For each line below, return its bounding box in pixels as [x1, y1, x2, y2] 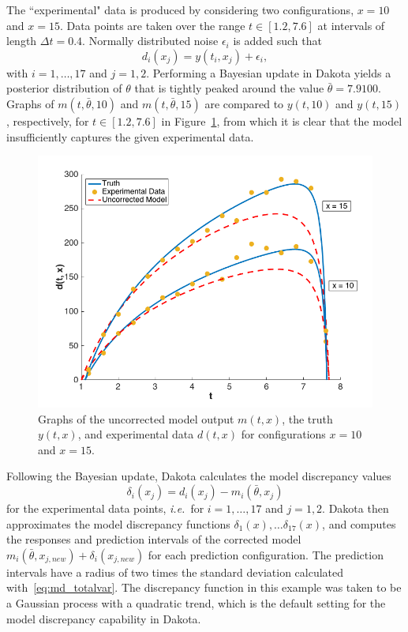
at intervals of [317, 17, 385, 33]
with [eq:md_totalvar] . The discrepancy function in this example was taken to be [6, 579, 402, 596]
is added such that [233, 32, 322, 49]
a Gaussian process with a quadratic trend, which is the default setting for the [6, 595, 386, 611]
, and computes [322, 515, 396, 532]
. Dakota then [322, 500, 389, 517]
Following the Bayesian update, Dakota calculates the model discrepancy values [6, 468, 391, 484]
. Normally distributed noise [82, 32, 219, 49]
